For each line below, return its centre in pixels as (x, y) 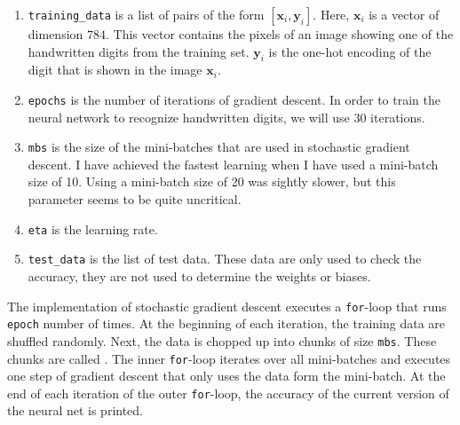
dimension (56, 34)
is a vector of (404, 14)
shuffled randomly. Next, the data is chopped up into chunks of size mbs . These (222, 340)
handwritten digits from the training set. (139, 51)
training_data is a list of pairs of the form (146, 14)
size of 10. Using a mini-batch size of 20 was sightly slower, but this (212, 181)
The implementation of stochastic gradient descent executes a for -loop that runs (227, 306)
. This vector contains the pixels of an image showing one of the (280, 34)
